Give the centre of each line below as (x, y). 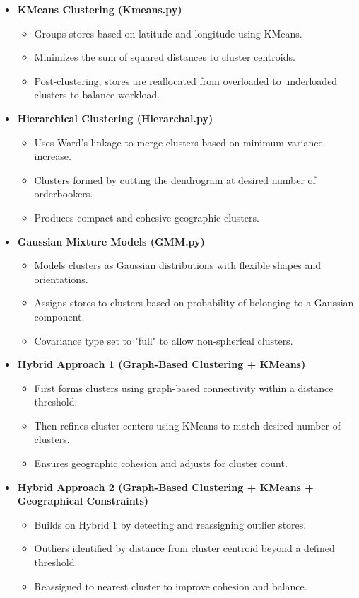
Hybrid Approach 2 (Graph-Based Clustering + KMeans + (165, 487)
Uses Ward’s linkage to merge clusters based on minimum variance (178, 142)
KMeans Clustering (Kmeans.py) (100, 9)
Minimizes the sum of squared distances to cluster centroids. (165, 57)
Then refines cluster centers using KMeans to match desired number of (188, 425)
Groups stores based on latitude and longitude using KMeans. (168, 33)
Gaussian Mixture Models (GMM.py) (111, 241)
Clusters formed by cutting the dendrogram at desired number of (175, 179)
